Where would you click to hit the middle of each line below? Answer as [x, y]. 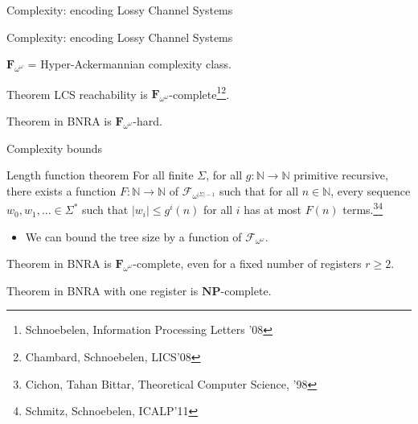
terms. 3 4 [363, 208]
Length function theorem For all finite [100, 175]
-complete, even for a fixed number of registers [247, 263]
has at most [273, 210]
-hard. [148, 121]
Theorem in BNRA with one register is [102, 290]
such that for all [259, 190]
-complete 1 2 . [199, 93]
